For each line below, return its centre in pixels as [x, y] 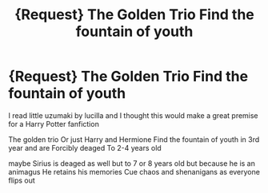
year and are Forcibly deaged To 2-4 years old [85, 148]
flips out [22, 180]
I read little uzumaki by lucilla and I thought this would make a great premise [133, 115]
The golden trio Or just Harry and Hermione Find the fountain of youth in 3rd [134, 139]
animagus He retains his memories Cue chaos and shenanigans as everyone [134, 171]
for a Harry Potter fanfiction [54, 124]
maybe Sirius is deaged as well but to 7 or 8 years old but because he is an [132, 163]
